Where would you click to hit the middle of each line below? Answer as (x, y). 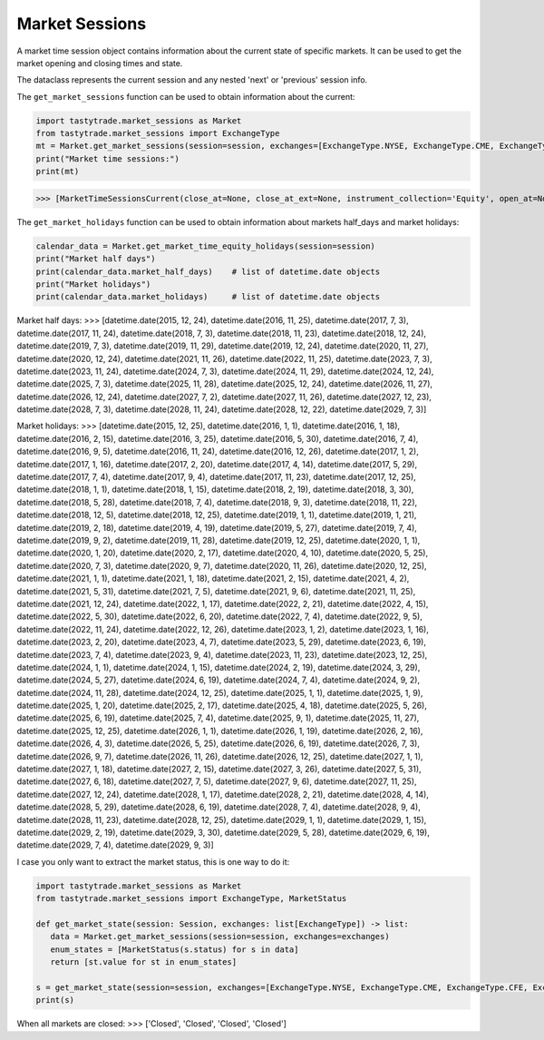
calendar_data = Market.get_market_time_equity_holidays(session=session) (206, 246)
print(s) (55, 1000)
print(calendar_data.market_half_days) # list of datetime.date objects (208, 271)
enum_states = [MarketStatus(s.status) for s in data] (175, 949)
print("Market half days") (96, 259)
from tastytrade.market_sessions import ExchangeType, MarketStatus (191, 899)
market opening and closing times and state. (100, 63)
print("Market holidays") (93, 284)
